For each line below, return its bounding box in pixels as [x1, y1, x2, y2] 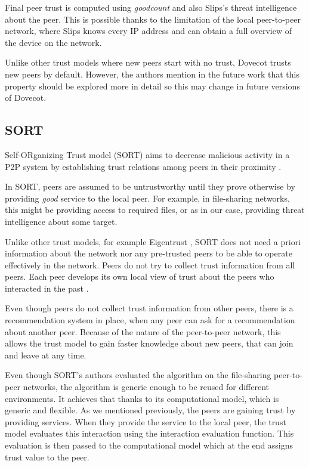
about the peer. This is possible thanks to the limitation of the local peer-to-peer [5, 13, 301, 25]
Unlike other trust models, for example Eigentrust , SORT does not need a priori [5, 235, 301, 248]
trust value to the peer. [5, 450, 89, 463]
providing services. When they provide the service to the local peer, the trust [5, 415, 286, 428]
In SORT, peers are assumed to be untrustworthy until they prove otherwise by [5, 180, 295, 193]
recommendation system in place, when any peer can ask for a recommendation [5, 314, 295, 326]
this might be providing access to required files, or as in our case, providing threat [5, 203, 305, 216]
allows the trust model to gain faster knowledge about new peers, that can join [5, 337, 293, 350]
